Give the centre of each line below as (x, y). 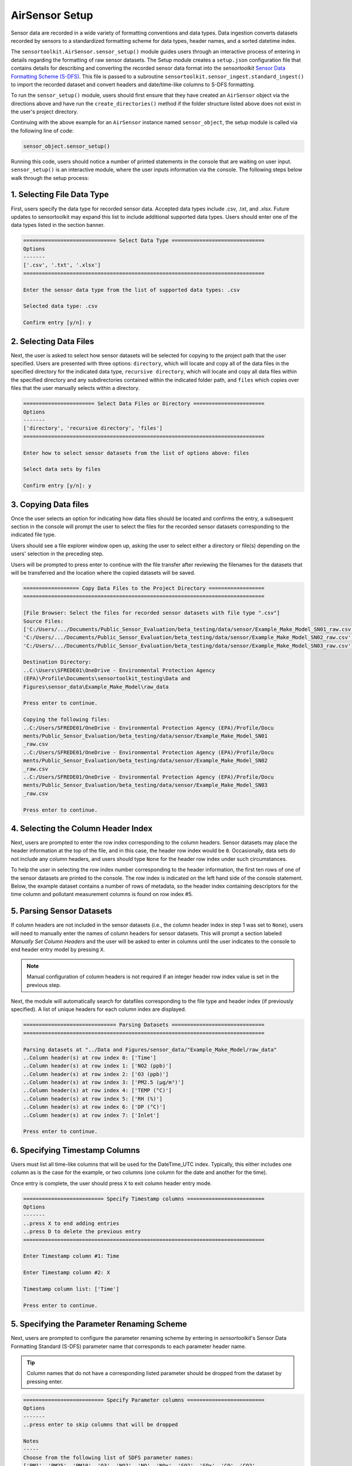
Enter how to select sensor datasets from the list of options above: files (136, 453)
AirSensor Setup (52, 15)
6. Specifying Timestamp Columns (75, 1150)
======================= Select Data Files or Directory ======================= (144, 404)
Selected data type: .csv (60, 306)
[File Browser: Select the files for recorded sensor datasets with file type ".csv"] (152, 613)
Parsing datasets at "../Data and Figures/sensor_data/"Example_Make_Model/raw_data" (150, 1049)
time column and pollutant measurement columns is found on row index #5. (102, 894)
